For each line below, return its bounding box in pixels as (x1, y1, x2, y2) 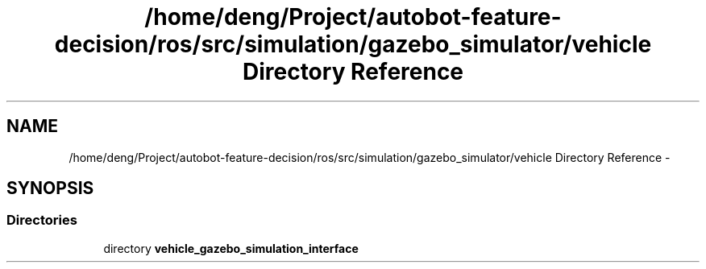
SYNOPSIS (6, 178, 94, 199)
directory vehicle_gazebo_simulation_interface (103, 241, 359, 255)
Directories (6, 212, 77, 229)
